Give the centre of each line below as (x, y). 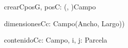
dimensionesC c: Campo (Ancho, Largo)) (64, 23)
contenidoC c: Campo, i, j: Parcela (56, 40)
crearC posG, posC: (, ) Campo (50, 6)
